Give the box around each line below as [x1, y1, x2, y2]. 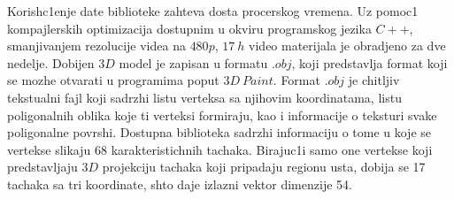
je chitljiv [348, 71, 400, 89]
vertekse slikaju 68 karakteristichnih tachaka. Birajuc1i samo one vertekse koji [7, 140, 433, 158]
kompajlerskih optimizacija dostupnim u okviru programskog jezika [7, 19, 372, 37]
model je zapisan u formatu [119, 53, 268, 72]
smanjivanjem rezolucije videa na [7, 36, 186, 55]
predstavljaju [7, 157, 78, 176]
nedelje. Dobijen [7, 53, 95, 72]
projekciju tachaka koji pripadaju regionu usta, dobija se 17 [102, 157, 426, 176]
